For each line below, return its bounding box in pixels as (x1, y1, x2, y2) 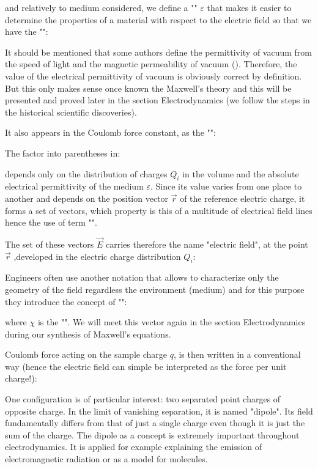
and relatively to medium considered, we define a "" (5, 1, 198, 13)
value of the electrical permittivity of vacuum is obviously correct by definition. (5, 69, 302, 82)
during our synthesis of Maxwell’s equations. (5, 327, 171, 340)
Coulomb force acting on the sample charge (5, 348, 167, 361)
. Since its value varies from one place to (150, 180, 302, 193)
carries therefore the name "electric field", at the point (105, 237, 308, 250)
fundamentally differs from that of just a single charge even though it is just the (5, 416, 305, 429)
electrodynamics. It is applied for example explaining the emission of (5, 440, 262, 453)
